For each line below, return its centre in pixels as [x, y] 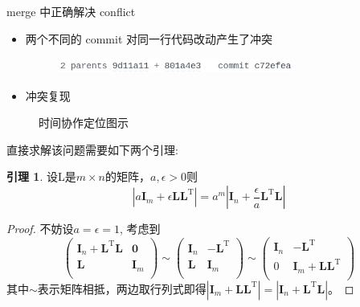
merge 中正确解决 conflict [71, 11]
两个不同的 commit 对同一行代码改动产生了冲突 [149, 38]
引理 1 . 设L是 [41, 176]
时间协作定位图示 [84, 123]
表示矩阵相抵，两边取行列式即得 [122, 288]
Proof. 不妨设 [40, 229]
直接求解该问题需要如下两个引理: [92, 149]
